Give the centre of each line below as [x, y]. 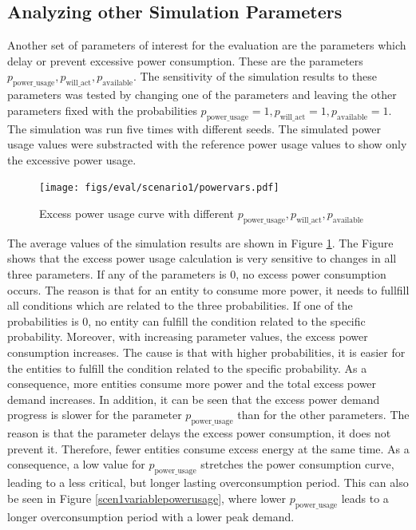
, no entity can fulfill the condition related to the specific [227, 320]
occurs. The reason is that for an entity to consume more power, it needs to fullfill [208, 289]
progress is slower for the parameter [95, 415]
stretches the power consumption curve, [297, 464]
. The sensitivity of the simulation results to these [255, 76]
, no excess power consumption [311, 274]
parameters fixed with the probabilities [102, 110]
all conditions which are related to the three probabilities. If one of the [180, 305]
